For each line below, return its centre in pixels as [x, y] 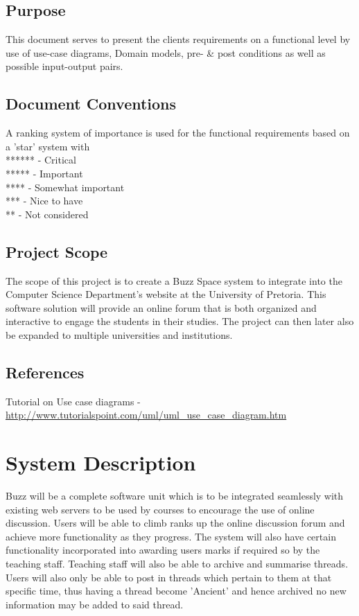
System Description [101, 463]
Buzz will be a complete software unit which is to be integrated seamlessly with [175, 496]
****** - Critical [41, 160]
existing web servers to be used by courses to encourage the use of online [160, 509]
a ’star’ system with [48, 146]
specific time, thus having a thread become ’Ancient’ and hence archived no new [176, 591]
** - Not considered [47, 214]
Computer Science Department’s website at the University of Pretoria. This [166, 294]
